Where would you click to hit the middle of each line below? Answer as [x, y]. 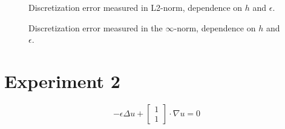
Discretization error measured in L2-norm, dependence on [136, 7]
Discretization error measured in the [96, 27]
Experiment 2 [62, 80]
